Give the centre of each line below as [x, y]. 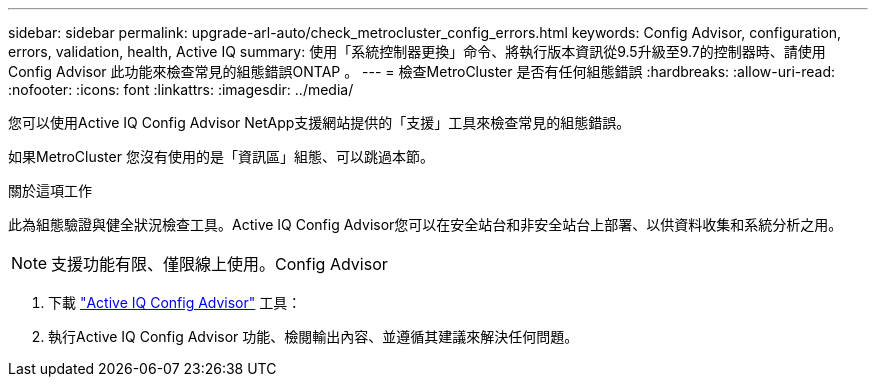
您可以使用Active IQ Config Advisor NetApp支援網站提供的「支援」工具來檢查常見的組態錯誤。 [319, 122]
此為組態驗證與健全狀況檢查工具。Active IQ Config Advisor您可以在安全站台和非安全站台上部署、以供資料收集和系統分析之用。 [425, 224]
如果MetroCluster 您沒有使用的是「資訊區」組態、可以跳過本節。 [221, 156]
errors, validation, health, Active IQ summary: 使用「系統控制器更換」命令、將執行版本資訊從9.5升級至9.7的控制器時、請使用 [417, 51]
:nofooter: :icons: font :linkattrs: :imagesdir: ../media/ [181, 89]
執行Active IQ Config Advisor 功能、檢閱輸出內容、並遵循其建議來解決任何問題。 [313, 336]
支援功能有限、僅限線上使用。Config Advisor [219, 264]
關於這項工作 [50, 190]
